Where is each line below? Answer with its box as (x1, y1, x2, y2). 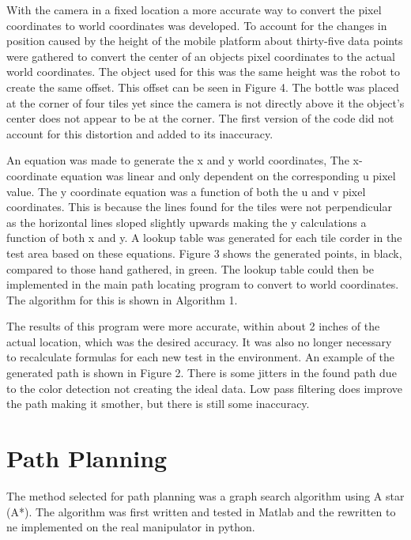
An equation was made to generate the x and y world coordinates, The (6, 152, 349, 168)
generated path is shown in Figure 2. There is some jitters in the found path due (6, 364, 397, 381)
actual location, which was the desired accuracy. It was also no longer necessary (6, 333, 392, 349)
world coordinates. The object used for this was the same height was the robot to (6, 63, 400, 80)
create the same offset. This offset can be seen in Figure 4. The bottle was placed (6, 78, 399, 95)
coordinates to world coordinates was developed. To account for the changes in (6, 17, 387, 33)
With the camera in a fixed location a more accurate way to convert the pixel (6, 2, 382, 17)
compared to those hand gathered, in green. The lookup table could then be (6, 260, 374, 277)
